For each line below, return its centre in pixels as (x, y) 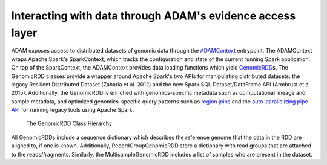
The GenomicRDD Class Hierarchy (69, 123)
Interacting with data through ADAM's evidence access (154, 16)
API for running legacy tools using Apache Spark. (73, 110)
